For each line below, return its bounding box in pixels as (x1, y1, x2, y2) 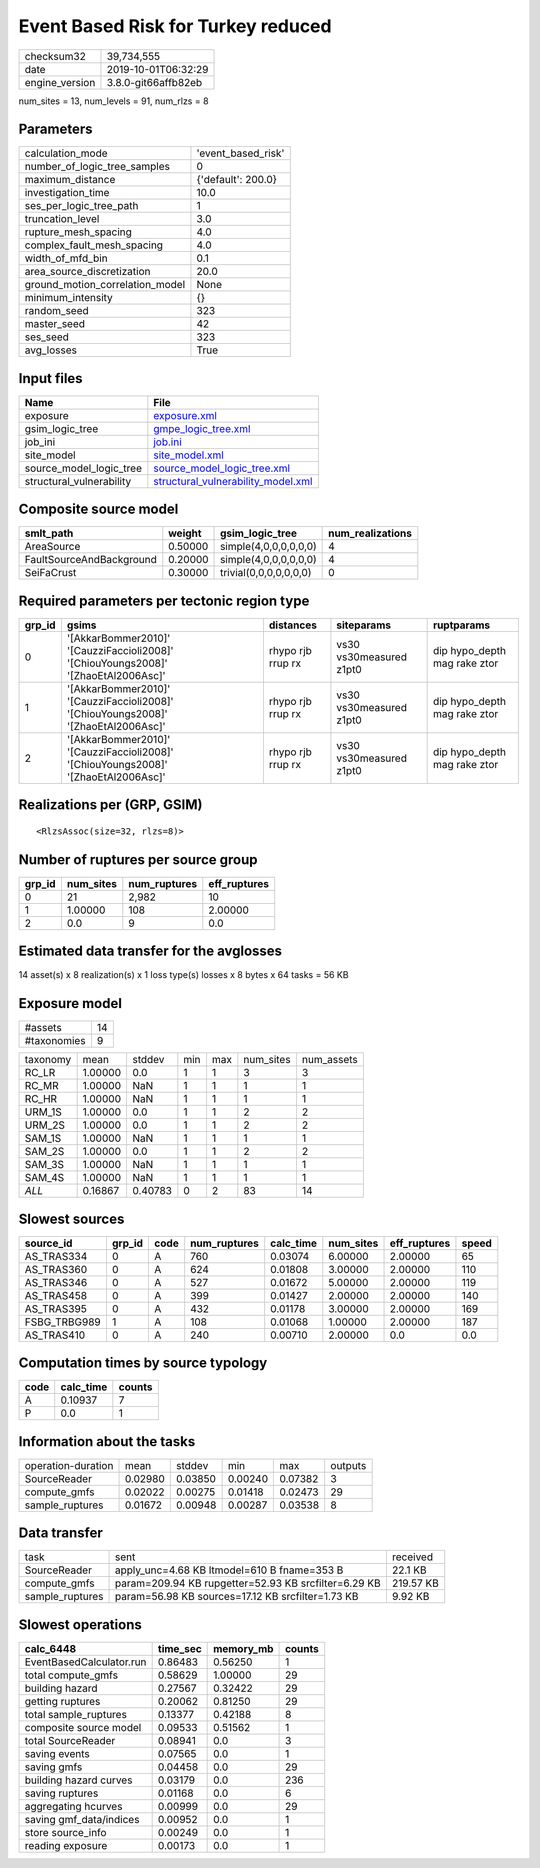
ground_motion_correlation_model (24, 278, 186, 292)
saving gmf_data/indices (24, 1812, 140, 1826)
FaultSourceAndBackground (24, 553, 157, 567)
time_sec (157, 1641, 202, 1655)
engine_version (24, 75, 96, 89)
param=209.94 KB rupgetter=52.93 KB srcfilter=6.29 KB (115, 1576, 381, 1590)
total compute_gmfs (24, 1668, 119, 1682)
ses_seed (24, 330, 70, 344)
